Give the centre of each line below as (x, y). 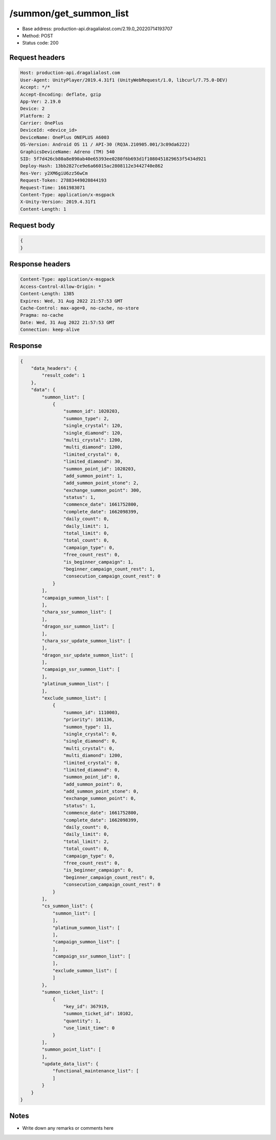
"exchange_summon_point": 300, (102, 490)
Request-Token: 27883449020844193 (63, 180)
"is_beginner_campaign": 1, (98, 562)
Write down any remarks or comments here (68, 1128)
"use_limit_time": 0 (89, 1028)
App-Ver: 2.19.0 (41, 101)
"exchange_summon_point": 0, (100, 799)
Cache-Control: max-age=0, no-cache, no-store (79, 308)
